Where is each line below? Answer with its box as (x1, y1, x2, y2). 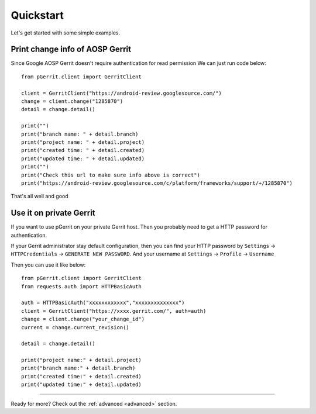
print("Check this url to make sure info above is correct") (21, 171, 200, 178)
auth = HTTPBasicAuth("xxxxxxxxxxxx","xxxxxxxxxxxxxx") (21, 299, 185, 306)
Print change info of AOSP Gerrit (11, 44, 132, 54)
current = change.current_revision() (21, 324, 130, 330)
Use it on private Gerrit (11, 208, 96, 218)
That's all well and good (11, 193, 68, 200)
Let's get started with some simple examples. (11, 29, 121, 36)
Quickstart (11, 9, 64, 22)
